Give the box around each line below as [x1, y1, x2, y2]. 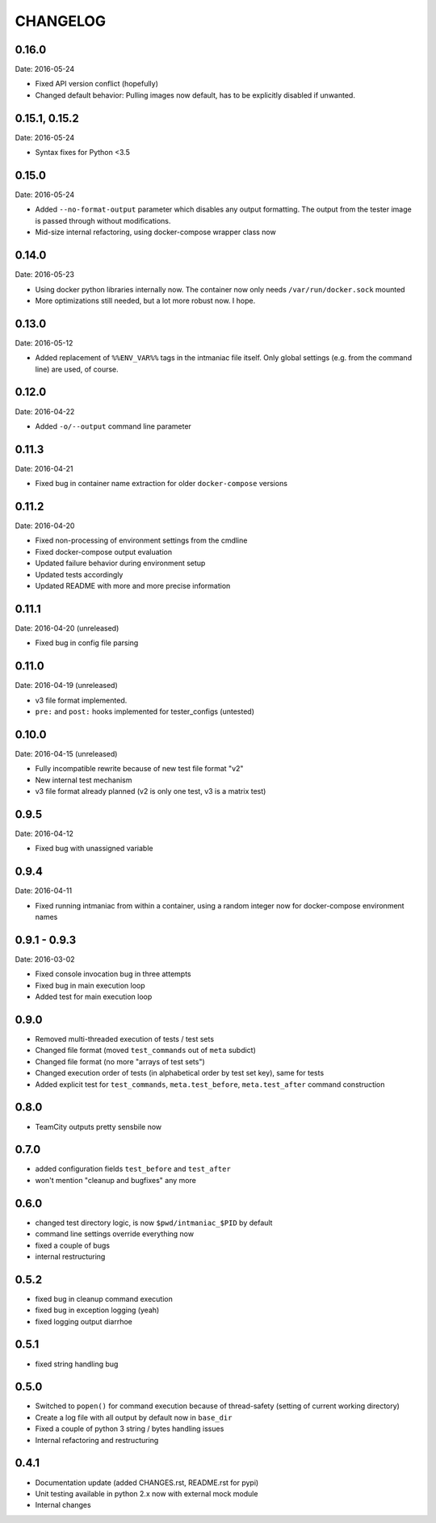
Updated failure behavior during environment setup [35, 558, 206, 569]
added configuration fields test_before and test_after [35, 1164, 232, 1174]
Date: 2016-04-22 [15, 406, 75, 416]
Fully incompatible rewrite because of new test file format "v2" [35, 764, 244, 774]
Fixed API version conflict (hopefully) [35, 79, 159, 89]
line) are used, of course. [35, 364, 119, 374]
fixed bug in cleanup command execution [35, 1294, 173, 1303]
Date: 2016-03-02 [15, 954, 76, 964]
